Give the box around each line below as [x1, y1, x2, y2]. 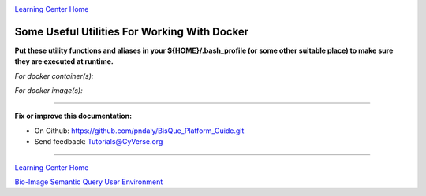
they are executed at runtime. [14, 57, 114, 66]
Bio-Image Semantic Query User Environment [14, 177, 163, 187]
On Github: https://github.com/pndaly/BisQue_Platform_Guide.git [34, 126, 245, 135]
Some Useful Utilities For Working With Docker [14, 24, 249, 39]
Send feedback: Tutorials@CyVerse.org [34, 137, 163, 146]
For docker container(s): [14, 71, 94, 80]
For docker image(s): [14, 86, 83, 95]
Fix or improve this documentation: [14, 111, 133, 121]
